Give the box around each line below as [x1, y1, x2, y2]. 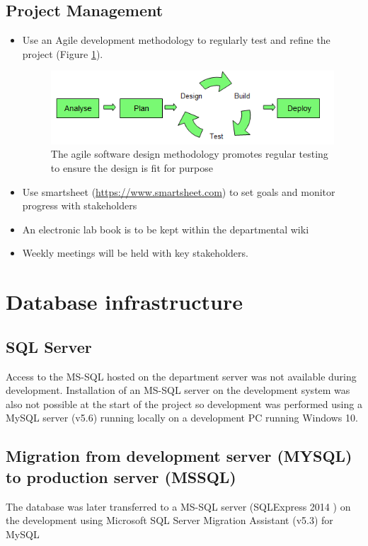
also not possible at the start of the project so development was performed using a [6, 396, 362, 411]
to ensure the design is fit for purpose [50, 161, 213, 175]
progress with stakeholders [22, 198, 137, 213]
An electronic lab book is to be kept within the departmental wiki [22, 221, 309, 236]
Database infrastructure [6, 287, 243, 316]
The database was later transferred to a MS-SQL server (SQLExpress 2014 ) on [6, 499, 351, 513]
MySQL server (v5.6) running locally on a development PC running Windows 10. [6, 410, 358, 425]
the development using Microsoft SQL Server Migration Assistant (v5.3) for [6, 513, 333, 528]
